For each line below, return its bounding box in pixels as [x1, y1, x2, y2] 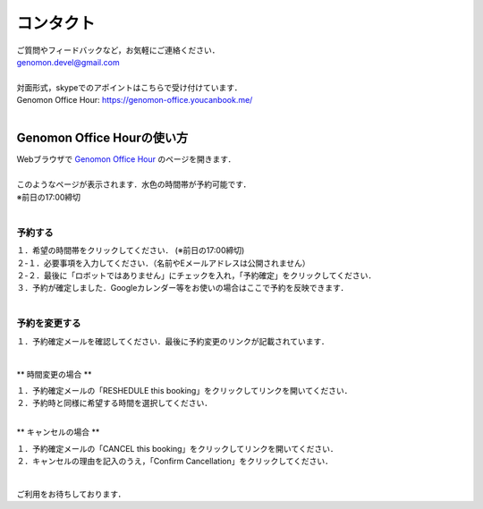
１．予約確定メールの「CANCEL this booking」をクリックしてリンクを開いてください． [16, 443, 339, 454]
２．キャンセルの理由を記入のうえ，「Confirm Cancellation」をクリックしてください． [16, 455, 334, 466]
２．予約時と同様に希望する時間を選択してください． [16, 398, 213, 409]
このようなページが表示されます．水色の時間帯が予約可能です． [16, 179, 251, 190]
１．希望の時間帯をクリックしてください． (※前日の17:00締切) [16, 245, 245, 256]
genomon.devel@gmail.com [16, 56, 120, 67]
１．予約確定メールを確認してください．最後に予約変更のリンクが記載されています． [16, 335, 330, 346]
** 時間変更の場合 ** [16, 369, 92, 379]
